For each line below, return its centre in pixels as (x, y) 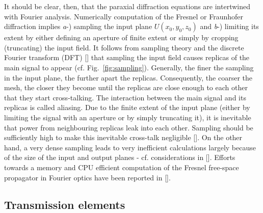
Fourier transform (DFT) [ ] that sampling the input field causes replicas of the (127, 57)
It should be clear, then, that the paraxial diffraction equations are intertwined (127, 6)
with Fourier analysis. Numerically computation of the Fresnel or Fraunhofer (124, 16)
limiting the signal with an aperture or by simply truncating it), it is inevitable (128, 117)
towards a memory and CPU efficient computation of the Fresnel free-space (122, 167)
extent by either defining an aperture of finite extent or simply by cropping (121, 37)
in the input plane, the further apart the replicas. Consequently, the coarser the (128, 77)
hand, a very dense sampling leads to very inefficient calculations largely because (130, 147)
